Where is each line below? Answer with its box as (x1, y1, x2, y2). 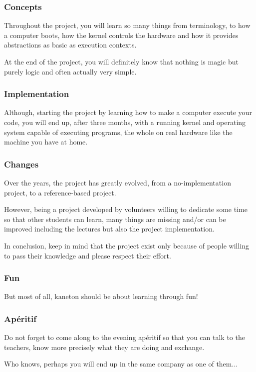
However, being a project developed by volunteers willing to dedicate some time (4, 204, 248, 214)
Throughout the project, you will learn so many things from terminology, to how (4, 20, 251, 30)
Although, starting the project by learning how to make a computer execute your (4, 107, 252, 117)
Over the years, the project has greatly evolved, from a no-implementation (4, 177, 231, 187)
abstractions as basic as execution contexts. (4, 39, 137, 50)
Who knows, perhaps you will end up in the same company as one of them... (4, 358, 238, 369)
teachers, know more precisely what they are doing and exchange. (4, 341, 205, 352)
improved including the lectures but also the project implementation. (4, 223, 215, 234)
